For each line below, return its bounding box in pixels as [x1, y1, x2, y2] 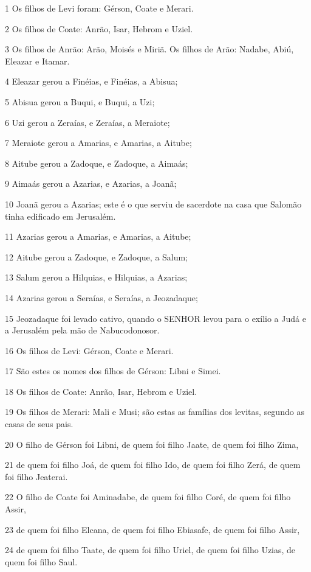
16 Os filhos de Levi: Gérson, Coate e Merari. [5, 344, 174, 357]
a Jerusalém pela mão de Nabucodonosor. [5, 324, 160, 337]
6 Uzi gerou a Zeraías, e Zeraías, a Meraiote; [5, 116, 170, 128]
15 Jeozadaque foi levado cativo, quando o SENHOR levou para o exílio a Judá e [5, 312, 306, 324]
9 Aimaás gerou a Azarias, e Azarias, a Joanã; [5, 177, 177, 190]
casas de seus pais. [5, 417, 73, 430]
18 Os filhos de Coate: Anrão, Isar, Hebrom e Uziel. [5, 385, 197, 397]
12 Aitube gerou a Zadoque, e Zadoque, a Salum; [5, 250, 188, 263]
